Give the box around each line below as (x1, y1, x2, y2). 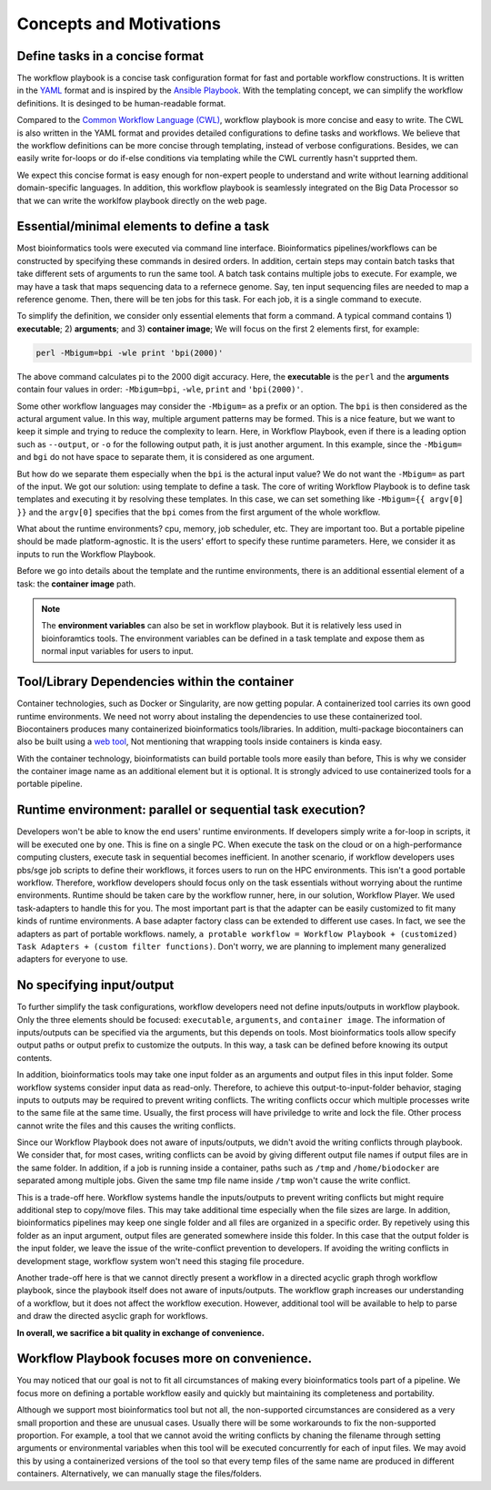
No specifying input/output (16, 977, 175, 993)
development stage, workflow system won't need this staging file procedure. (16, 1255, 305, 1266)
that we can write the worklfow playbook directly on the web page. (16, 195, 267, 206)
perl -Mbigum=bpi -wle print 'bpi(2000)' (35, 347, 224, 358)
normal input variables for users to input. (41, 646, 195, 657)
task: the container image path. (16, 578, 136, 589)
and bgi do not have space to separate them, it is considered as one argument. (16, 452, 316, 463)
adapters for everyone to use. (16, 954, 128, 964)
